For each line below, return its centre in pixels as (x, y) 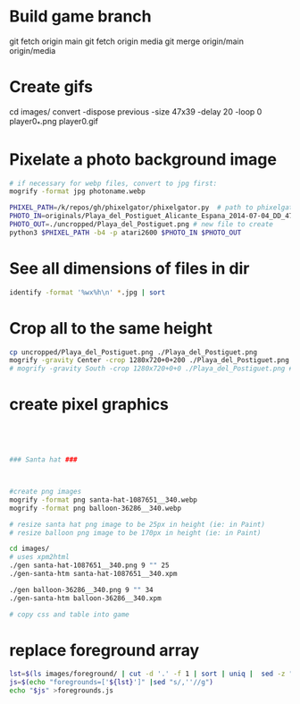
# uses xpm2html (39, 557)
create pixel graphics (89, 405)
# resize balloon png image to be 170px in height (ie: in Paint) (135, 533)
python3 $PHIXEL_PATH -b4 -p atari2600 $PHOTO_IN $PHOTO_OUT (125, 233)
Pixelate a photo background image (143, 159)
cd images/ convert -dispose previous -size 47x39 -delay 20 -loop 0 (136, 111)
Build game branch (80, 17)
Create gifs (51, 87)
